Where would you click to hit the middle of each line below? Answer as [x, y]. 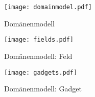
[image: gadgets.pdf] [41, 72]
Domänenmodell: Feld [38, 56]
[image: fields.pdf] [39, 40]
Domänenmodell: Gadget [43, 89]
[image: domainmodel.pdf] [48, 7]
